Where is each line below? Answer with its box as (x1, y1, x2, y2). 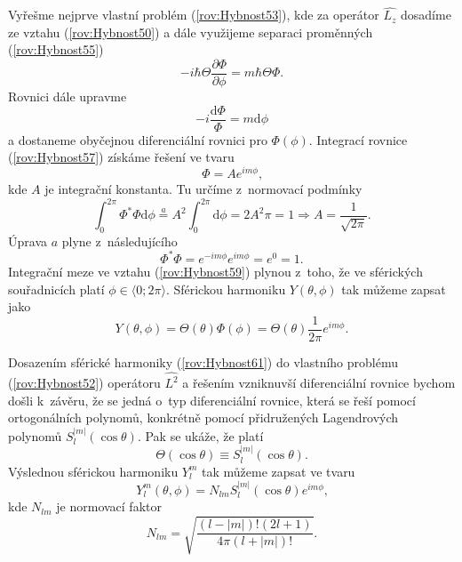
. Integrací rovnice (308, 130, 408, 149)
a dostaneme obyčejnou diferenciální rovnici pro (8, 130, 267, 149)
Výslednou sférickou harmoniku (8, 462, 179, 480)
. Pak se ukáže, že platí (137, 426, 264, 445)
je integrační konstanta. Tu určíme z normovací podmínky (44, 179, 362, 197)
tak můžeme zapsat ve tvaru (202, 462, 355, 480)
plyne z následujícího (61, 231, 178, 250)
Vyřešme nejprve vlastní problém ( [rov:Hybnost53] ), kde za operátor (8, 5, 379, 24)
